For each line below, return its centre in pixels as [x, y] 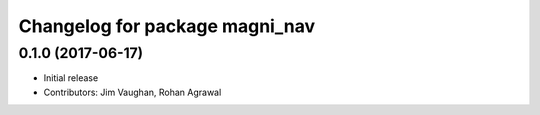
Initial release [71, 78]
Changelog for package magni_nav [166, 26]
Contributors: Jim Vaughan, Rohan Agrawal [132, 92]
